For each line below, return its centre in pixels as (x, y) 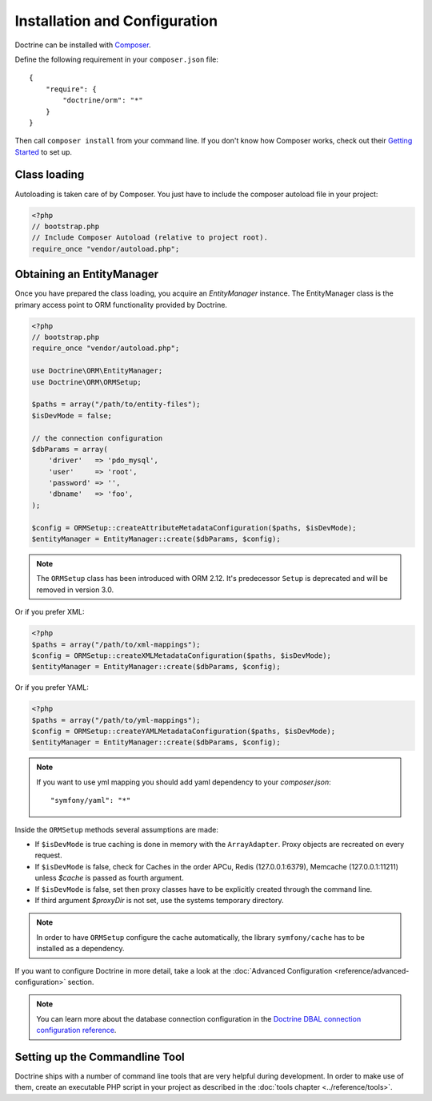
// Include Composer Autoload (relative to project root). (150, 238)
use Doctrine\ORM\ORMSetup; (86, 382)
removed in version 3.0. (75, 590)
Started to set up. (43, 151)
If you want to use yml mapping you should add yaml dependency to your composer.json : (184, 782)
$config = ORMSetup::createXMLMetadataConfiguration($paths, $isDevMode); (182, 655)
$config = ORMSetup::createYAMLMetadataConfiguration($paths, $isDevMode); (184, 732)
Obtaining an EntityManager (87, 274)
